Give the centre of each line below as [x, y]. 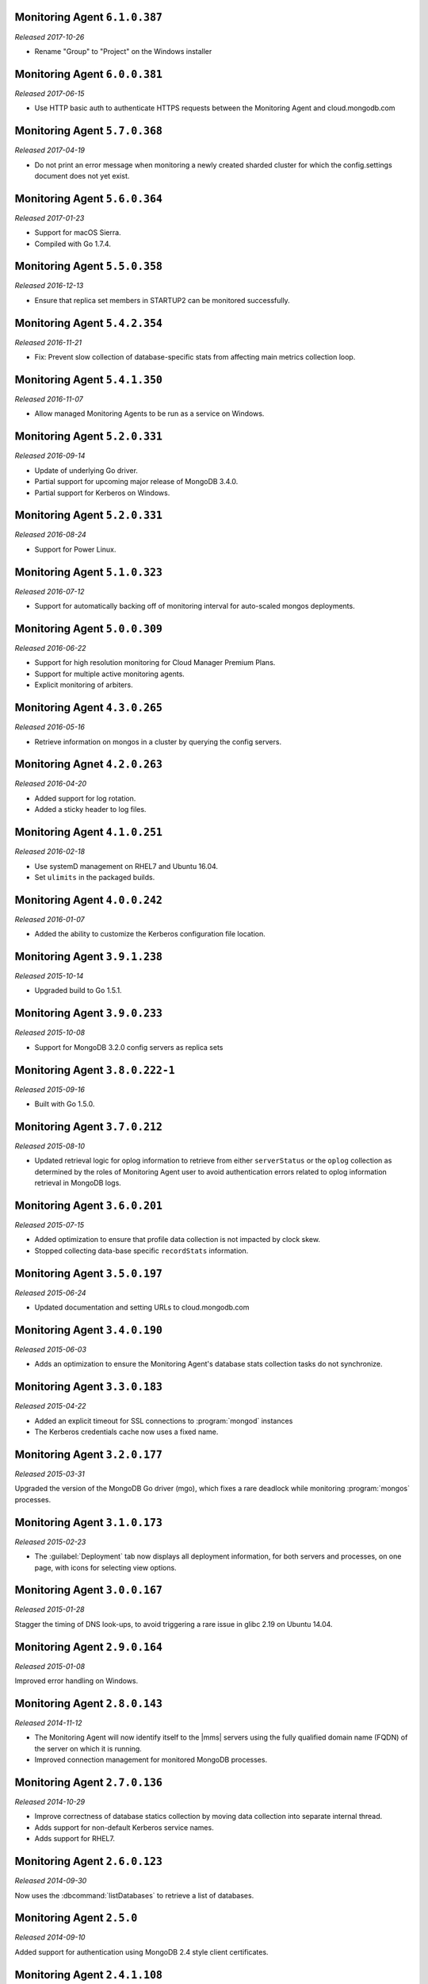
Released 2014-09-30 [51, 1881]
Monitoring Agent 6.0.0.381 [88, 74]
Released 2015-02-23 [50, 1542]
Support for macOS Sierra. [78, 233]
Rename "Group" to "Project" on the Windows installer [123, 51]
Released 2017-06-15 [50, 93]
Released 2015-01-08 [50, 1666]
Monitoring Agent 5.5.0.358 [88, 266]
